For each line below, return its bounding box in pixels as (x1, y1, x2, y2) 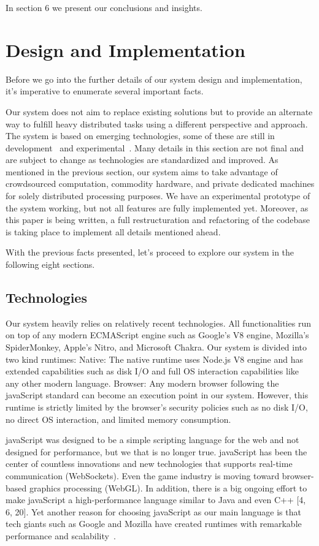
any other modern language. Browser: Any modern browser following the (6, 376, 279, 389)
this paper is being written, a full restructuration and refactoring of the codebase (6, 213, 310, 226)
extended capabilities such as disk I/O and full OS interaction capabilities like (6, 365, 299, 377)
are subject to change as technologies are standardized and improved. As (6, 153, 279, 166)
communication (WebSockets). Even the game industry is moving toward (6, 469, 280, 482)
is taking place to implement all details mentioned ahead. (6, 225, 221, 238)
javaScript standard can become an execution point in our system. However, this (6, 389, 309, 401)
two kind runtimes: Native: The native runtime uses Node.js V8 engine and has (6, 352, 304, 365)
